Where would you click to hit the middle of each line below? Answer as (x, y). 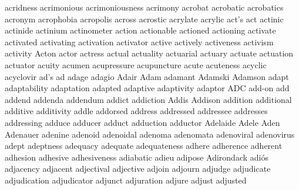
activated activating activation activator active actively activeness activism (139, 41)
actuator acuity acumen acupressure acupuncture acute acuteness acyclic (136, 64)
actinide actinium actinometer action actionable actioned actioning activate (140, 30)
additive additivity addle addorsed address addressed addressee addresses (136, 111)
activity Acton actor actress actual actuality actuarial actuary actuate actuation (149, 53)
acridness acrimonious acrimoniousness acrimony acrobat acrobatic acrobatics (144, 7)
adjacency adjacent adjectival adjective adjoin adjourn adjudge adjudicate (138, 169)
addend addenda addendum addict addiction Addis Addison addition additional (148, 99)
